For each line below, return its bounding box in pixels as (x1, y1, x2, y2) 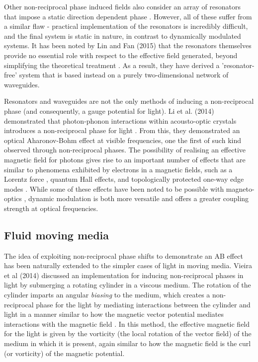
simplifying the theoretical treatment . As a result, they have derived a (4, 60, 220, 70)
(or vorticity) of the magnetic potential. (4, 348, 125, 358)
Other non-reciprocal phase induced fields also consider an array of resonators (4, 1, 241, 11)
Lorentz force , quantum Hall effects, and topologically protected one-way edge (4, 174, 244, 184)
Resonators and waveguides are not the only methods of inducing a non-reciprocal (4, 96, 254, 106)
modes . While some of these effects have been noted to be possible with (4, 183, 224, 194)
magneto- (226, 183, 255, 194)
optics (4, 193, 22, 204)
